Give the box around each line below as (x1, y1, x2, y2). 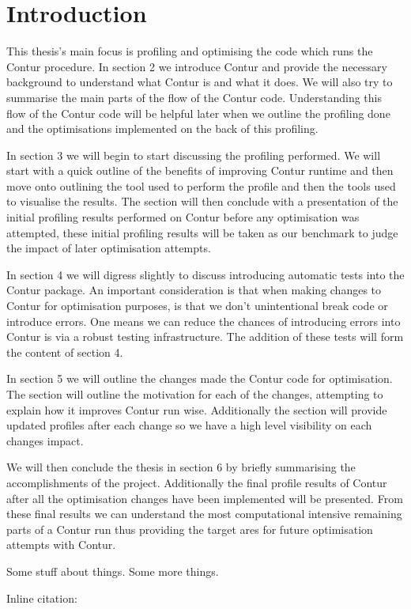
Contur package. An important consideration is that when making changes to (6, 282, 382, 298)
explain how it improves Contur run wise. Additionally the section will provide (6, 401, 387, 418)
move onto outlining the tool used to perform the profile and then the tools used (6, 177, 396, 194)
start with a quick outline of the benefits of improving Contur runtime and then (6, 162, 394, 179)
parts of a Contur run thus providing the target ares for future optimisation (6, 520, 373, 537)
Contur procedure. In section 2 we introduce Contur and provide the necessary (6, 58, 387, 74)
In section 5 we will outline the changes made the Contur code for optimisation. (6, 370, 393, 387)
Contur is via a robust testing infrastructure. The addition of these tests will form (6, 328, 404, 345)
